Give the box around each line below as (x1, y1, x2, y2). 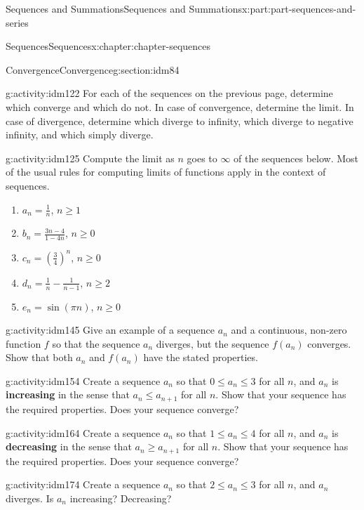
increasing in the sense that (6, 387, 130, 402)
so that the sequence (52, 336, 140, 351)
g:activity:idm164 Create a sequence (6, 425, 161, 440)
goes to (187, 150, 217, 165)
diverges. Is (6, 490, 54, 505)
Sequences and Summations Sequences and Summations (6, 1, 243, 15)
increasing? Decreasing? (69, 490, 172, 505)
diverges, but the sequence (156, 336, 269, 351)
